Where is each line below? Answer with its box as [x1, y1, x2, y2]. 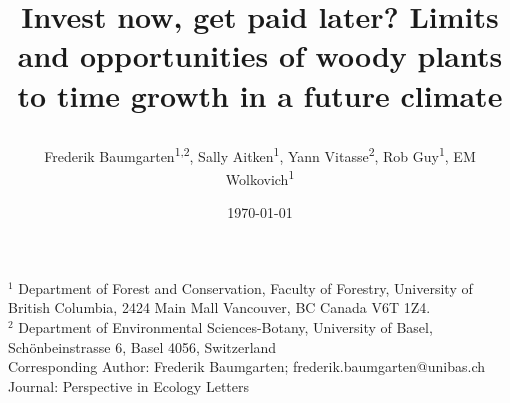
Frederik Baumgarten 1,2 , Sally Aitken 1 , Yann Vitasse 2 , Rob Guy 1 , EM [44, 142, 476, 166]
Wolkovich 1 [225, 166, 295, 189]
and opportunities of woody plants [17, 35, 503, 76]
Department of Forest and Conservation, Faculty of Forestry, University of [18, 277, 473, 298]
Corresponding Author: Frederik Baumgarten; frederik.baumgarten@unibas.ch [8, 356, 485, 377]
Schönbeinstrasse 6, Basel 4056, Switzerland [8, 336, 277, 357]
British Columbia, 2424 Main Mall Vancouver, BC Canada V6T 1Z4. [8, 297, 431, 318]
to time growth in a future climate [17, 74, 503, 115]
